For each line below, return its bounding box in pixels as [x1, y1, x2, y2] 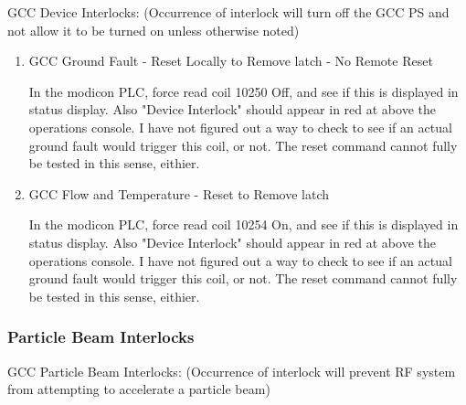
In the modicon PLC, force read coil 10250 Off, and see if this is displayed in [28, 81, 459, 101]
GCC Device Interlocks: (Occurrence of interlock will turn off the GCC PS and [7, 3, 450, 21]
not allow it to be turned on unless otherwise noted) [7, 20, 300, 39]
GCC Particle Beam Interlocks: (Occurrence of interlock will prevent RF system [7, 361, 456, 380]
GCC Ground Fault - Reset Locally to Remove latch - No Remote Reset [28, 51, 433, 70]
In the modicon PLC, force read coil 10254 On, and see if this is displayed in [28, 215, 459, 234]
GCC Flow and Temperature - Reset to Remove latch [28, 184, 330, 203]
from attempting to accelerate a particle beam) [7, 379, 270, 399]
